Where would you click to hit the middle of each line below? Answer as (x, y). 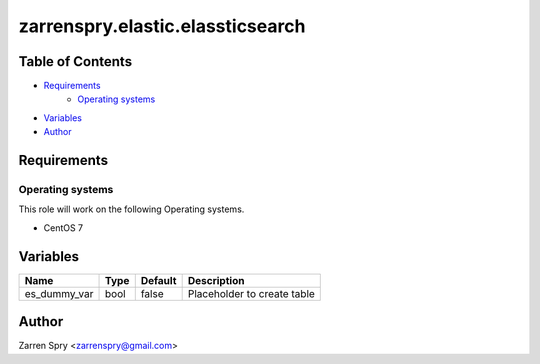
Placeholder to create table (251, 293)
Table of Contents (75, 61)
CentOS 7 (63, 227)
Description (216, 280)
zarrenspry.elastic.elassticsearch (162, 26)
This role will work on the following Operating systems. (131, 209)
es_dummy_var (59, 293)
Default (158, 280)
